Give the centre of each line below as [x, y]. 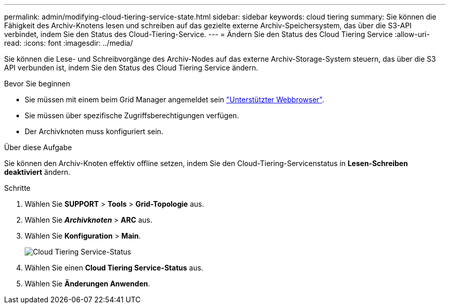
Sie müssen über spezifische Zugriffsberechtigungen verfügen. [132, 115]
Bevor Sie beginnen [37, 84]
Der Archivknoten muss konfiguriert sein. [94, 131]
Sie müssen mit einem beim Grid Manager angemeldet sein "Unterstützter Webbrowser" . [175, 99]
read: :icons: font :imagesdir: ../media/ [69, 43]
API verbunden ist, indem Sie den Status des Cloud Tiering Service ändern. [131, 68]
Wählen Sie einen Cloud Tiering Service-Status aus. [114, 268]
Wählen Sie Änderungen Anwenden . [88, 284]
